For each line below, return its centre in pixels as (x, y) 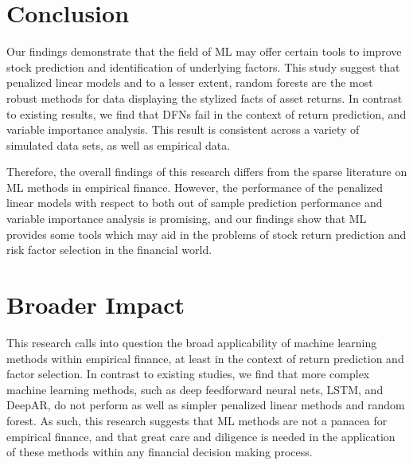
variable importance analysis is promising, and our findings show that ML (187, 219)
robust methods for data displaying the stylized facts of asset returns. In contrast (205, 98)
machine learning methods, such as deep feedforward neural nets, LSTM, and (195, 389)
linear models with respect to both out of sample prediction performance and (195, 203)
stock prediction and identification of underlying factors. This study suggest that (203, 66)
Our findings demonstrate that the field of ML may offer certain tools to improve (204, 51)
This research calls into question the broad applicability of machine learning (192, 342)
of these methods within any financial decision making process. (160, 452)
